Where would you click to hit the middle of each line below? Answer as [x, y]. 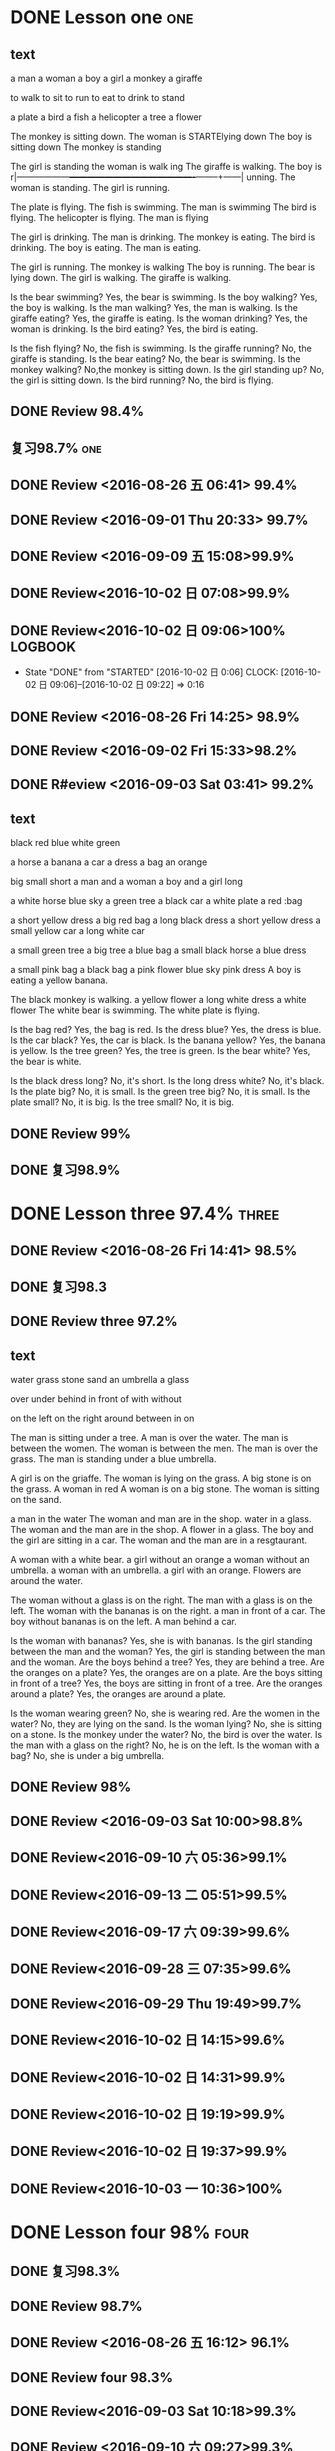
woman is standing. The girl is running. [90, 187]
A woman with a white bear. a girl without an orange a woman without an [160, 1560]
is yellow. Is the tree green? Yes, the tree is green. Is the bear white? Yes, [160, 1051]
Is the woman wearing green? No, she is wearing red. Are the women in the [165, 1713]
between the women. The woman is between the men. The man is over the [164, 1448]
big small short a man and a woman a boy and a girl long [126, 882]
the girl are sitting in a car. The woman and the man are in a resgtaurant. [159, 1540]
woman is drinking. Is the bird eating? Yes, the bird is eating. [134, 329]
